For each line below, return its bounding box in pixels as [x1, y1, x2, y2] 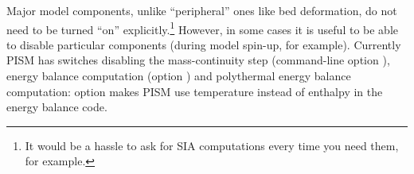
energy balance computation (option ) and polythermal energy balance [6, 68, 351, 84]
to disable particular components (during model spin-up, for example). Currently [6, 36, 401, 52]
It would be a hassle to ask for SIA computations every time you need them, [25, 137, 399, 153]
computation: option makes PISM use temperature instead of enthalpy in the [6, 83, 383, 99]
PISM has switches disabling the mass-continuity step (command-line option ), [6, 52, 390, 68]
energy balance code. [6, 99, 107, 115]
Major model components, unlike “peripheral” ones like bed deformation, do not [6, 2, 397, 18]
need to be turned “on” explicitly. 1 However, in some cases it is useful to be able [6, 18, 398, 37]
